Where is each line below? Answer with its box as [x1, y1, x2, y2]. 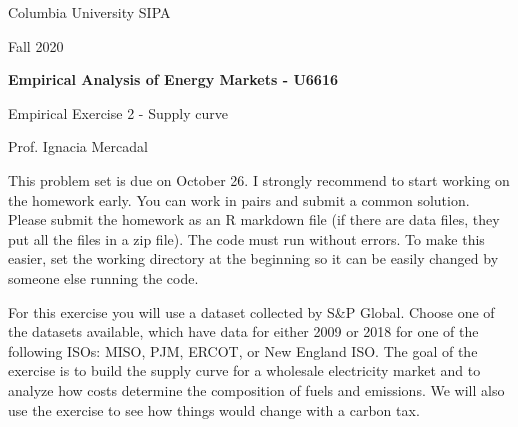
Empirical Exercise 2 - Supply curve [8, 102, 228, 123]
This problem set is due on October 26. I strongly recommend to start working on [8, 169, 510, 190]
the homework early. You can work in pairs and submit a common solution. [8, 189, 470, 210]
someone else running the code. [8, 267, 199, 288]
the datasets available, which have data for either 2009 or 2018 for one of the [8, 321, 479, 342]
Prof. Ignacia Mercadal [8, 136, 148, 157]
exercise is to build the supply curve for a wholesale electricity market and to [8, 360, 481, 381]
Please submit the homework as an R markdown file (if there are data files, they [8, 209, 500, 230]
